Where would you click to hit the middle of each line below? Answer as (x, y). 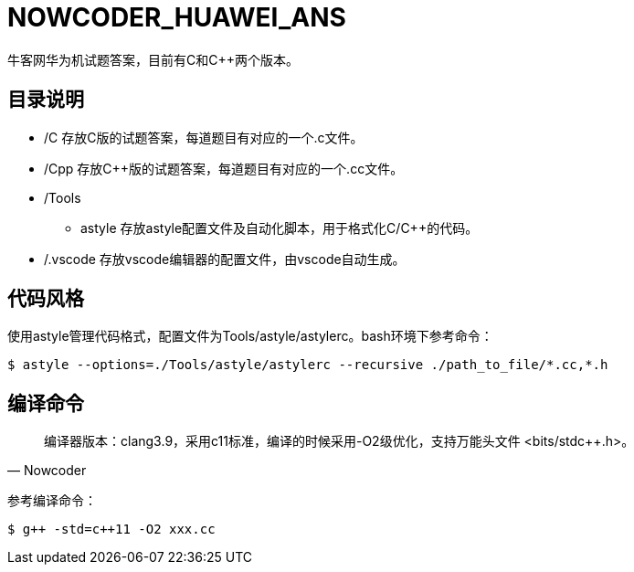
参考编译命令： (52, 501)
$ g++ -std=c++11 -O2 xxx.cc (111, 530)
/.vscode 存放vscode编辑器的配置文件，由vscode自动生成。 (225, 259)
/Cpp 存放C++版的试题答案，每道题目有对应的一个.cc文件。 (224, 168)
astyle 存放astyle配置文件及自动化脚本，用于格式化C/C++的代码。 (280, 228)
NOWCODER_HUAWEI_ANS (177, 17)
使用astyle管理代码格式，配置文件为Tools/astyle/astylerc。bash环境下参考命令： (250, 336)
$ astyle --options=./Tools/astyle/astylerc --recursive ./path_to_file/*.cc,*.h (308, 365)
